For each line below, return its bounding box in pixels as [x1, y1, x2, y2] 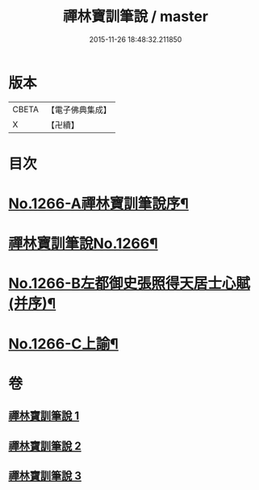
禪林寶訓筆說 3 [8, 469, 82, 483]
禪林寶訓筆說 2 [8, 439, 82, 453]
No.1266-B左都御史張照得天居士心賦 [8, 274, 251, 293]
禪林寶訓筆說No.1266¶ [8, 235, 159, 253]
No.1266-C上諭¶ [8, 334, 119, 353]
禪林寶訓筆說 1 [8, 409, 80, 423]
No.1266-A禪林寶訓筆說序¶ [8, 195, 190, 213]
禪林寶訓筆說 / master [63, 7, 208, 26]
